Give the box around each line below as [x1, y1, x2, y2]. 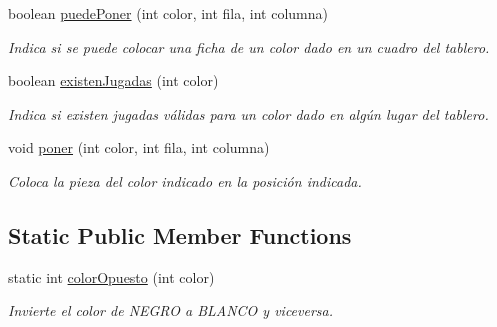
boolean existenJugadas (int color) [8, 70, 219, 91]
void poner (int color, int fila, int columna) [8, 137, 270, 158]
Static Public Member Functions [8, 219, 352, 250]
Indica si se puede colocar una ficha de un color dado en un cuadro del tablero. [8, 36, 490, 57]
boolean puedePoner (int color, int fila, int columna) [8, 3, 328, 23]
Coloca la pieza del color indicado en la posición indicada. [8, 170, 362, 191]
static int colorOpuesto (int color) [8, 266, 215, 287]
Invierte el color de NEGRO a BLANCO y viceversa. [8, 300, 334, 321]
